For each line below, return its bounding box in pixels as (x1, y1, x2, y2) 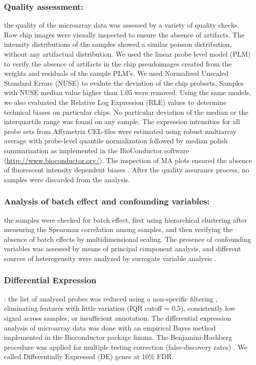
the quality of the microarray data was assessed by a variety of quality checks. (4, 20, 239, 30)
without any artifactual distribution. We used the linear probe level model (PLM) (4, 49, 251, 59)
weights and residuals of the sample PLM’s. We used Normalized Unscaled (4, 68, 228, 78)
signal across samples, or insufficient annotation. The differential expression (4, 312, 231, 323)
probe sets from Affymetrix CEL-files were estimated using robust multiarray (4, 126, 237, 136)
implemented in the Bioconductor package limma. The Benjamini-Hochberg (4, 332, 232, 342)
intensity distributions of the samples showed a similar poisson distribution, (4, 39, 232, 49)
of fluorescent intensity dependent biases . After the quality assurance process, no (4, 165, 250, 175)
